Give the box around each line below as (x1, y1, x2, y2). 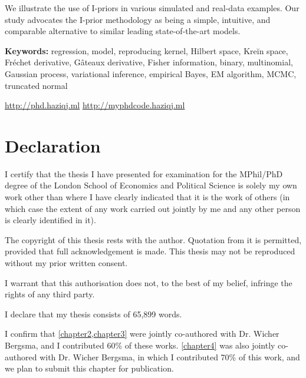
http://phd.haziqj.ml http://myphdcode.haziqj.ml (5, 99, 185, 111)
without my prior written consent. (5, 257, 128, 269)
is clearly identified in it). (5, 214, 96, 226)
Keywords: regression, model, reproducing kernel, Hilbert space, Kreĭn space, (5, 44, 288, 57)
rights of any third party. (5, 288, 95, 300)
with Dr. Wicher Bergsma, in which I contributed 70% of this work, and (40, 350, 300, 363)
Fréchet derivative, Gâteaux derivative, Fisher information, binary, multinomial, (5, 56, 293, 68)
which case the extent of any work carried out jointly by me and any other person (5, 202, 301, 214)
